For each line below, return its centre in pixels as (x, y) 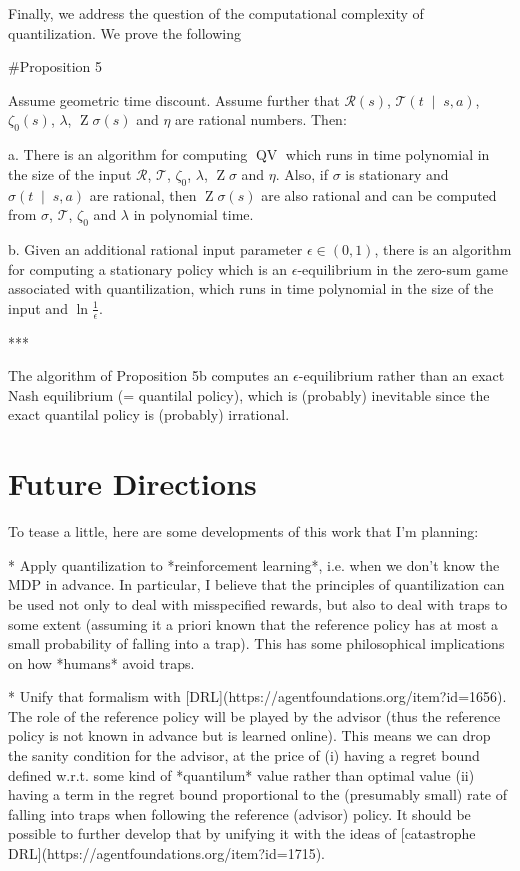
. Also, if (301, 173)
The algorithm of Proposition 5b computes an (148, 375)
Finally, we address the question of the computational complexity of (216, 13)
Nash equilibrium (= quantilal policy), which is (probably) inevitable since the (249, 394)
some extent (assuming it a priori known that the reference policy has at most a (253, 623)
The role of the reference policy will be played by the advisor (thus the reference (254, 715)
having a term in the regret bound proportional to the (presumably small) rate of (258, 794)
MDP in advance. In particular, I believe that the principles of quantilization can (256, 584)
